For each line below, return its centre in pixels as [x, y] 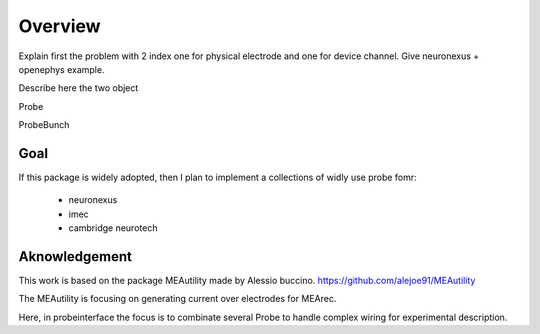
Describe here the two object [78, 88]
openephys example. [61, 69]
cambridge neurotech [113, 228]
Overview [59, 26]
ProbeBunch [44, 125]
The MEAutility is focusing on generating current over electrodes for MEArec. [177, 299]
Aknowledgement [75, 256]
